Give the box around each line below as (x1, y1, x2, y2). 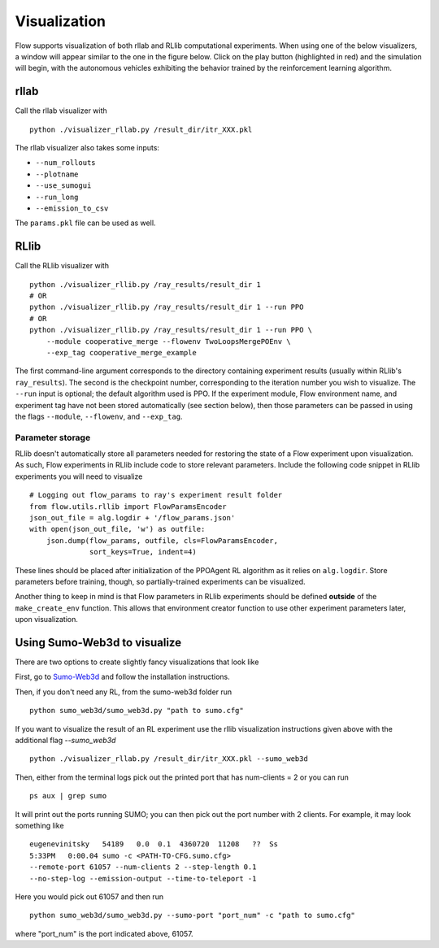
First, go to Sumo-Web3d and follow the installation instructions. (15, 672, 231, 682)
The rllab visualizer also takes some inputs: (15, 143, 160, 153)
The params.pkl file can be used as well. (15, 218, 156, 228)
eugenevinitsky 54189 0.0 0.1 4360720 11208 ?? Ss (29, 840, 278, 849)
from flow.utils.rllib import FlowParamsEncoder (29, 502, 227, 511)
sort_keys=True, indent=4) (89, 547, 197, 557)
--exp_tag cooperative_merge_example (46, 348, 197, 357)
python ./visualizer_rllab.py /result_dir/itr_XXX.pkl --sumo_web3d (29, 754, 308, 763)
